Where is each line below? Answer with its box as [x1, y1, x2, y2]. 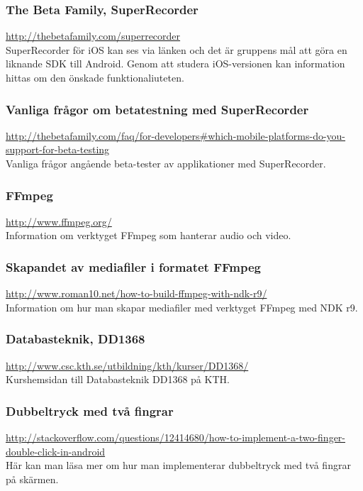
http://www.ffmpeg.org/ [6, 214, 112, 228]
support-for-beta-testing [6, 142, 110, 157]
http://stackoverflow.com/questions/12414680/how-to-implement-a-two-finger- [6, 430, 345, 445]
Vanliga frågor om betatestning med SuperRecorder [6, 100, 309, 118]
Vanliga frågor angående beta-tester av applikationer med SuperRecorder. [6, 156, 326, 170]
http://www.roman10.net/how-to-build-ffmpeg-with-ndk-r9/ [6, 286, 267, 301]
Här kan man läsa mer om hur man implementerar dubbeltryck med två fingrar [6, 458, 351, 473]
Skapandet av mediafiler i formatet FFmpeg [6, 258, 261, 275]
